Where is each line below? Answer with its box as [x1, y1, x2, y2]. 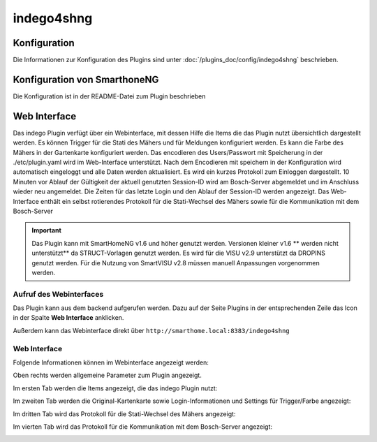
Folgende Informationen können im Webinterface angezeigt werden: [13, 358, 209, 367]
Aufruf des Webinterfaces [13, 289, 104, 299]
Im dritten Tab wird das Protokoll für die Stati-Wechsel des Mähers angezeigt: [13, 409, 236, 418]
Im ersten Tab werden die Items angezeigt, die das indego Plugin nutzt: [13, 384, 218, 392]
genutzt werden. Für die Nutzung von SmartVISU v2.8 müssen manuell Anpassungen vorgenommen [31, 258, 320, 267]
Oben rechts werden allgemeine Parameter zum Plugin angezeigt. [13, 371, 202, 380]
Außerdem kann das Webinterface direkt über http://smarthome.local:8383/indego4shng [13, 326, 290, 334]
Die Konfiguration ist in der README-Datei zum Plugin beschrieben [13, 91, 206, 101]
